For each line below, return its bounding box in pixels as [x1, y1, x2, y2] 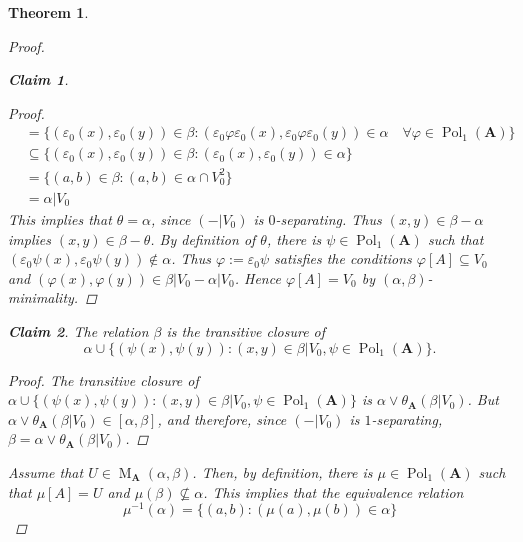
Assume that [8, 461, 84, 482]
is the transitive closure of [166, 320, 326, 341]
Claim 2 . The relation [8, 320, 149, 341]
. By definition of [150, 228, 256, 249]
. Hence [234, 267, 281, 288]
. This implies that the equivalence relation [203, 481, 464, 502]
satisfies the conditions [274, 248, 412, 269]
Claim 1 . [8, 69, 69, 90]
